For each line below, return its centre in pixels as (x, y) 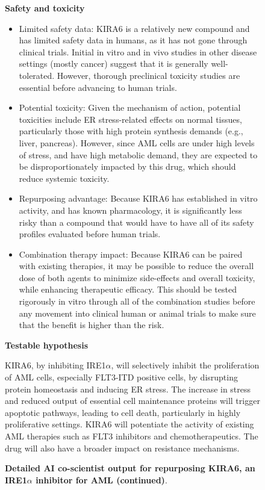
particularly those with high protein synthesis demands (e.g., (131, 131)
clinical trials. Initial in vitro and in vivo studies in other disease (138, 51)
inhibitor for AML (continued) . (101, 479)
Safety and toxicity (45, 8)
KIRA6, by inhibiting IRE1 (55, 365)
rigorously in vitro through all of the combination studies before (137, 301)
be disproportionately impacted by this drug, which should (127, 166)
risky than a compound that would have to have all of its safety (136, 222)
